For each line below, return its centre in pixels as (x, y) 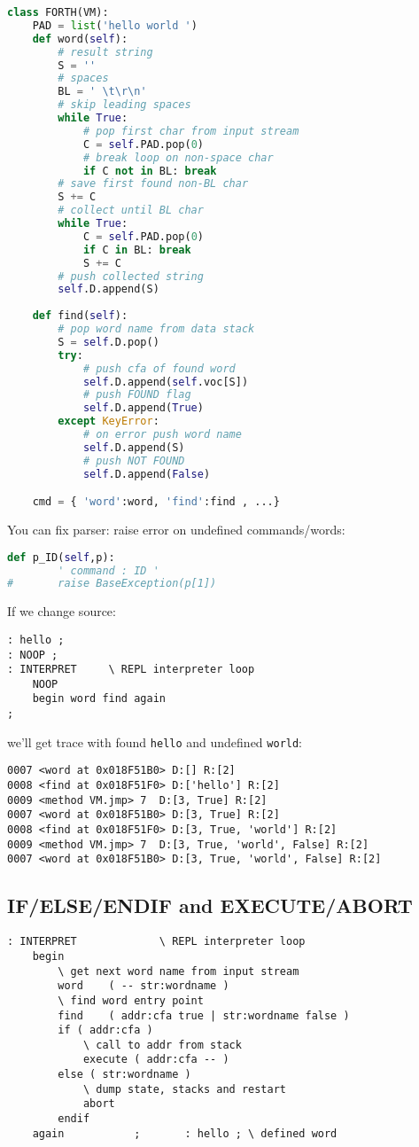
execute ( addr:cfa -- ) (156, 1060)
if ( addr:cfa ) (105, 1030)
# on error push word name (162, 434)
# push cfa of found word (159, 368)
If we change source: (62, 611)
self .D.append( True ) (143, 408)
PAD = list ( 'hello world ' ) (115, 25)
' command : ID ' (109, 570)
